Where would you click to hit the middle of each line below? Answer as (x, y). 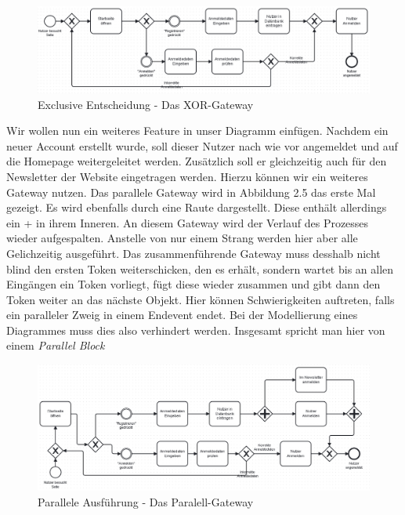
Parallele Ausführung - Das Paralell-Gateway (146, 501)
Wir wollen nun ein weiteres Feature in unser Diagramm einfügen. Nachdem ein (197, 131)
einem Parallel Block (56, 345)
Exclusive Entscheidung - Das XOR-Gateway (146, 104)
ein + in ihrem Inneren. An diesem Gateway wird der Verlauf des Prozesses (188, 222)
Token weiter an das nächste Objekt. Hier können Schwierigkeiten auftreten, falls (201, 299)
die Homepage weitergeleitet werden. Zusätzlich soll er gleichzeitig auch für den (197, 161)
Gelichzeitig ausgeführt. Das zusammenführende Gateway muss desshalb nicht (193, 253)
